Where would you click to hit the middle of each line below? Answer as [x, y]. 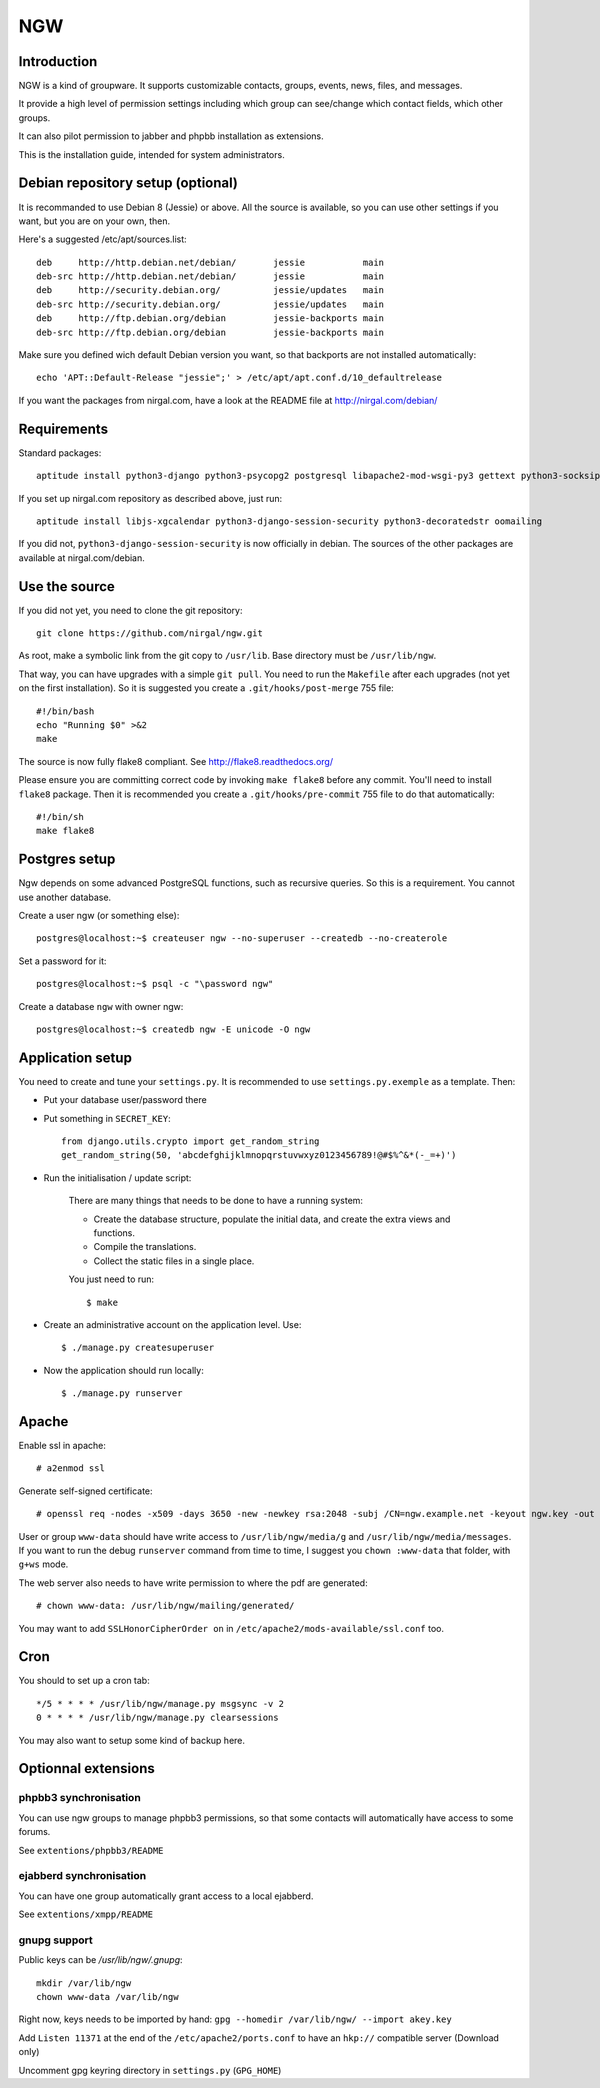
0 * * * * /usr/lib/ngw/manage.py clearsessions [157, 1718]
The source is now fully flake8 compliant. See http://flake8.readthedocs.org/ [176, 761]
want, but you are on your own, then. [94, 221]
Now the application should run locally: [123, 1370]
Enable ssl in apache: [62, 1445]
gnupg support [56, 1940]
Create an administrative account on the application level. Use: [172, 1324]
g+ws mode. [43, 1564]
